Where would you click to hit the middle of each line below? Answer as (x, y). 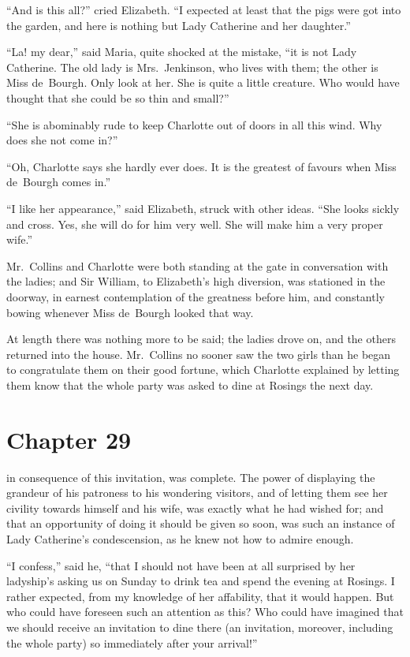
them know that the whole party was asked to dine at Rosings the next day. (190, 384)
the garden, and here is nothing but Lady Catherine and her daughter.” (179, 25)
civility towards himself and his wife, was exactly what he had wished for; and (195, 508)
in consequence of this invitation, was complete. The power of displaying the (191, 477)
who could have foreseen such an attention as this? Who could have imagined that (205, 612)
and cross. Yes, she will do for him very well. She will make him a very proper (195, 224)
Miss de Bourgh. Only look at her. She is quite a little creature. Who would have (203, 82)
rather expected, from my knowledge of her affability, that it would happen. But (200, 596)
